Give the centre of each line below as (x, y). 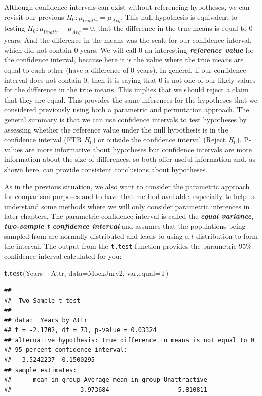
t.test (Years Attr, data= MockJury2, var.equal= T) (86, 273)
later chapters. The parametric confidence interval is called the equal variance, (129, 216)
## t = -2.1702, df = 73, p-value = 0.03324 (80, 330)
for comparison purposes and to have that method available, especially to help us (130, 196)
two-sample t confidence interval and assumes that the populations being (125, 226)
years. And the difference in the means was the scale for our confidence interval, (128, 40)
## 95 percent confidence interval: (66, 350)
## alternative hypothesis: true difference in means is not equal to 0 (129, 340)
